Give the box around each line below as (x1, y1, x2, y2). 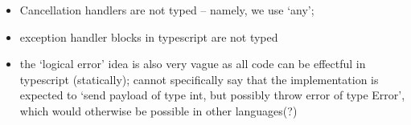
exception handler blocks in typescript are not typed (19, 28, 278, 45)
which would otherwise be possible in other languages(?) (19, 102, 298, 119)
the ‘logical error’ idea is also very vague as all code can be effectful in (19, 55, 366, 72)
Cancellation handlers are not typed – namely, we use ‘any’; (19, 2, 314, 18)
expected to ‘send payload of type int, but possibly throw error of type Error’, (19, 87, 405, 103)
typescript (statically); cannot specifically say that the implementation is (19, 71, 379, 87)
